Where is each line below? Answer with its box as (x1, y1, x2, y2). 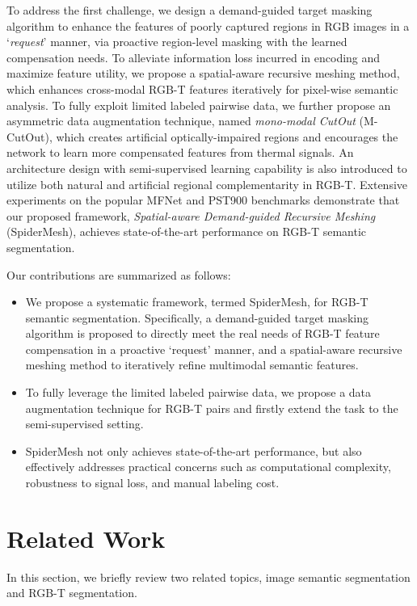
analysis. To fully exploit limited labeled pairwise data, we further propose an (6, 96, 391, 113)
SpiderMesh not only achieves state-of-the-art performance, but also (25, 442, 362, 459)
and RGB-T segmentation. (6, 584, 137, 601)
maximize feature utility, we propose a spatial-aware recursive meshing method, (6, 65, 400, 82)
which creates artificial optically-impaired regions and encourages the (56, 128, 398, 145)
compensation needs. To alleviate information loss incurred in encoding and (6, 48, 381, 65)
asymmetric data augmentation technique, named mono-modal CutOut (6, 112, 356, 129)
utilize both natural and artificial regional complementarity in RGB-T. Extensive (6, 175, 408, 192)
